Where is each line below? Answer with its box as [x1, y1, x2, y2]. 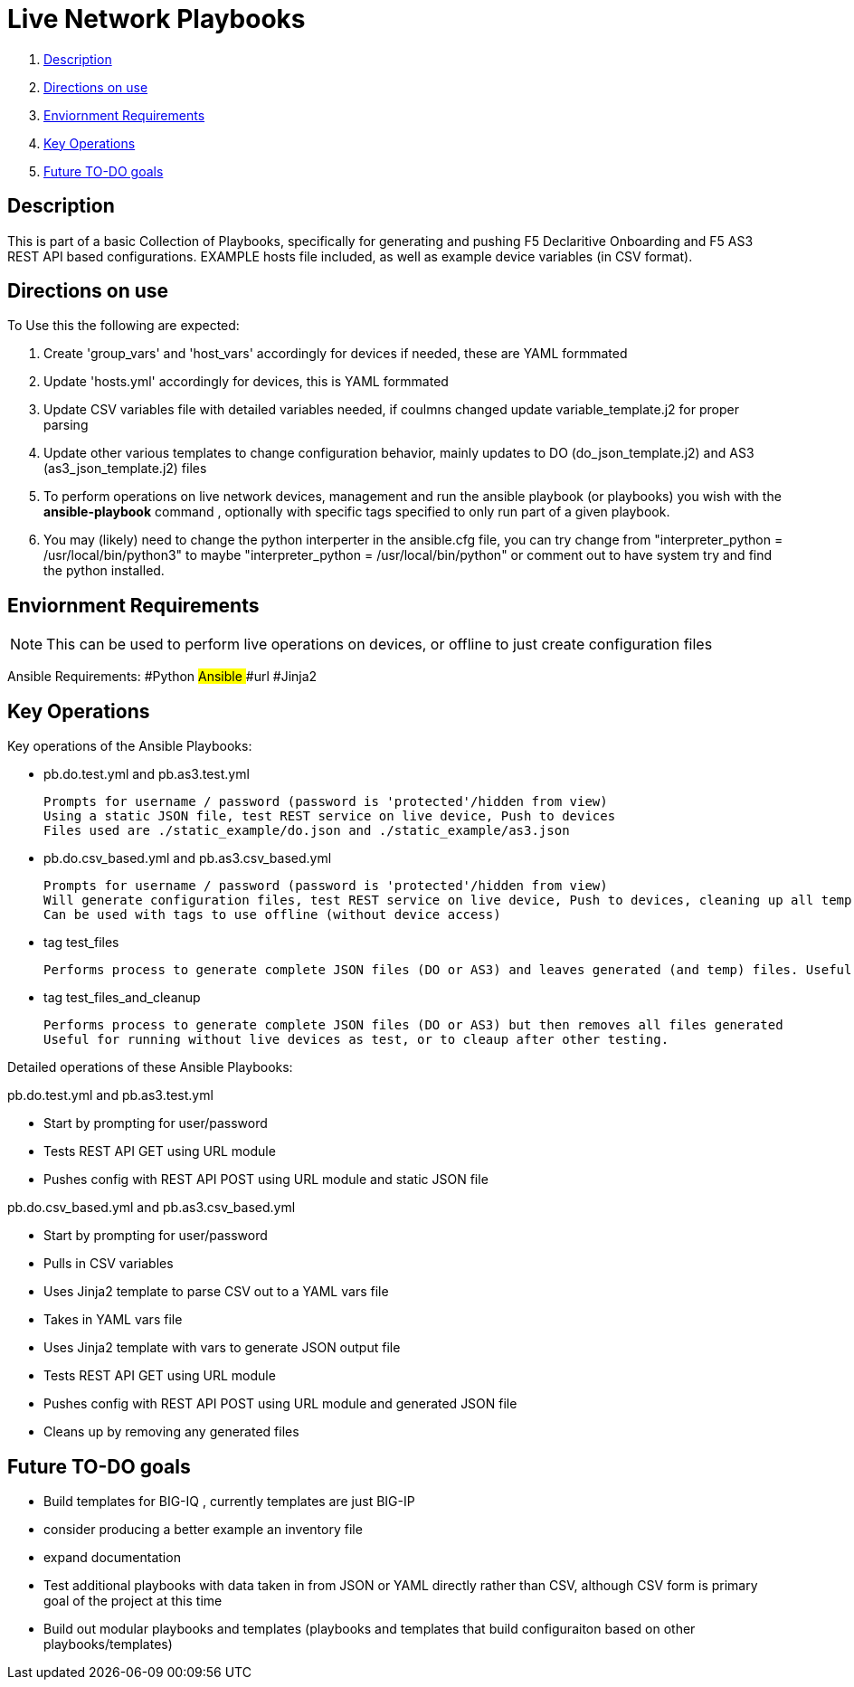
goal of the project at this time [43, 1592, 223, 1608]
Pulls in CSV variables [43, 1256, 174, 1272]
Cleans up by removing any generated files [43, 1424, 299, 1440]
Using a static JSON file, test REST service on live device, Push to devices [43, 809, 616, 824]
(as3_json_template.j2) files [43, 460, 207, 477]
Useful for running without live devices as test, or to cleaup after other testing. [43, 1032, 669, 1047]
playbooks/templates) [43, 1635, 173, 1652]
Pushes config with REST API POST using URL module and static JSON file [43, 1171, 489, 1188]
